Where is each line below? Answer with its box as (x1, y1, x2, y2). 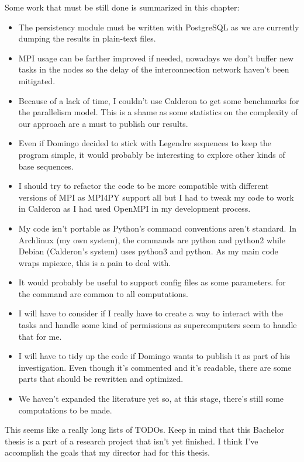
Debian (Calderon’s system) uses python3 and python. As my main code (18, 245, 278, 257)
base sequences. (18, 160, 74, 172)
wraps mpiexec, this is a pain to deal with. (18, 256, 171, 268)
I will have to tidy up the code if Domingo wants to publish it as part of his (18, 350, 291, 362)
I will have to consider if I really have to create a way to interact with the (18, 307, 283, 319)
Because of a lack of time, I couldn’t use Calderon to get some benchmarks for (18, 94, 299, 106)
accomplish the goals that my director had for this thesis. (5, 446, 210, 458)
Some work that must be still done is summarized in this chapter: (5, 1, 240, 13)
